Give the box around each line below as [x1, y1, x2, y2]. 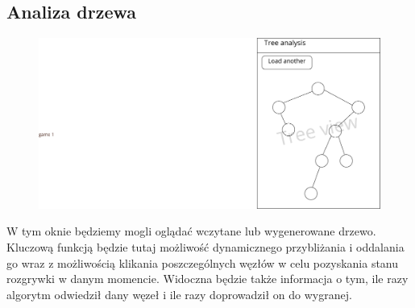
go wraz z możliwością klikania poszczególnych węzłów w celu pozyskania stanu [6, 254, 399, 271]
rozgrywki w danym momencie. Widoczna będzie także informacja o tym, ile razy [6, 270, 409, 287]
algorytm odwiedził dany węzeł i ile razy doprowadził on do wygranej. [6, 285, 352, 302]
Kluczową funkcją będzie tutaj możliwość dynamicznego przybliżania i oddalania [6, 238, 405, 255]
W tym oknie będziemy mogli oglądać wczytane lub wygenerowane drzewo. [6, 223, 376, 239]
